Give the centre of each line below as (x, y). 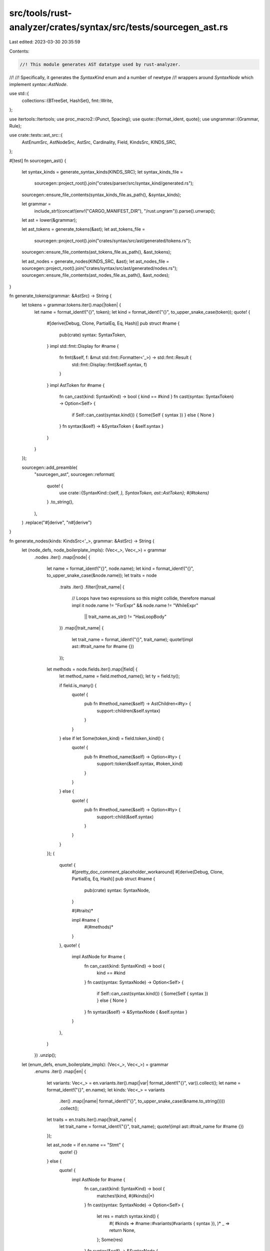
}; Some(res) (110, 1239)
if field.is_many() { (78, 685)
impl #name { (85, 920)
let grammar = (36, 204)
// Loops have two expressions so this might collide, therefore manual (143, 598)
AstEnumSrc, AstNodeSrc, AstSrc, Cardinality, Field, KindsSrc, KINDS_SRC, (99, 142)
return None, (122, 1230)
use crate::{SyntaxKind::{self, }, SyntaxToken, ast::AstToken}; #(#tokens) (134, 492)
